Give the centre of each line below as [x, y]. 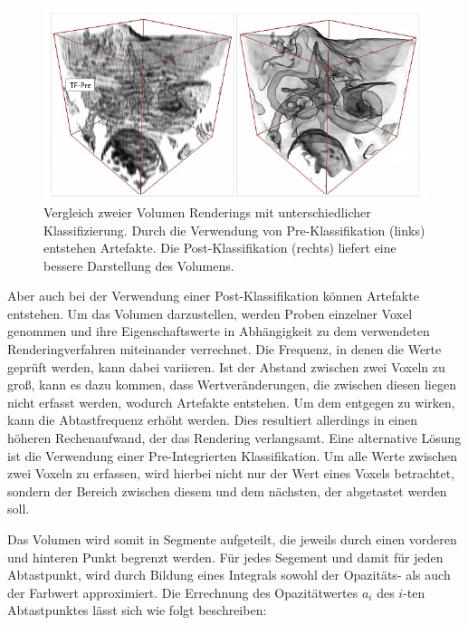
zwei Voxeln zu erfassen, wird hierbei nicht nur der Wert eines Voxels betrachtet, [231, 473]
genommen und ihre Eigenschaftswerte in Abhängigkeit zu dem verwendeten [219, 331]
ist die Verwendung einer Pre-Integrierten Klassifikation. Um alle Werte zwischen [232, 455]
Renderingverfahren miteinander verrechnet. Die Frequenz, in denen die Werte [224, 349]
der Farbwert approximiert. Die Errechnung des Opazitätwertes [183, 592]
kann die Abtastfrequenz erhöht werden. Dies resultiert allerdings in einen [213, 420]
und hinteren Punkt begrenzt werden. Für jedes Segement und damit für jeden [225, 557]
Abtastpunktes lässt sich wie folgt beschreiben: [137, 610]
